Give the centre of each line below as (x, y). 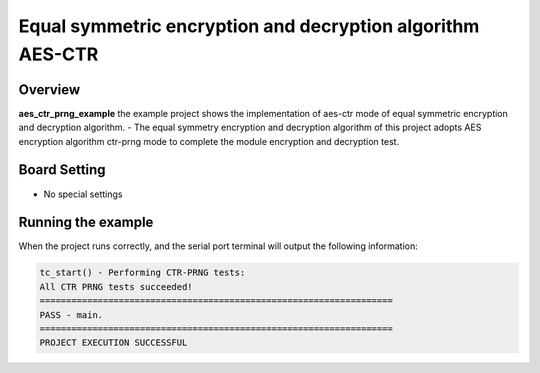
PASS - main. (71, 314)
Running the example (86, 222)
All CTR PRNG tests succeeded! (116, 286)
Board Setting (62, 170)
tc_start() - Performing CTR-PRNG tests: (142, 273)
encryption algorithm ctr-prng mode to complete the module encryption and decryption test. (209, 141)
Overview (49, 89)
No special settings (83, 194)
